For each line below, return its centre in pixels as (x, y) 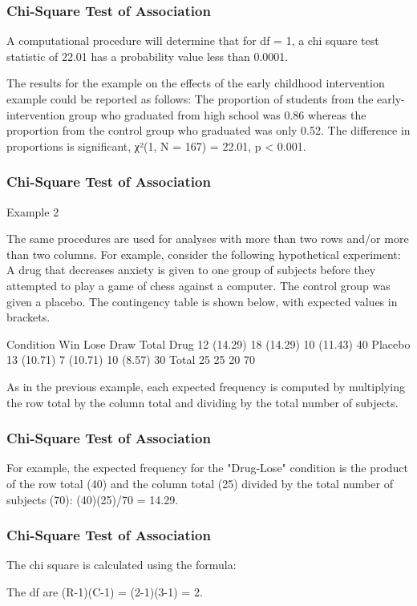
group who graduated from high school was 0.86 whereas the (217, 114)
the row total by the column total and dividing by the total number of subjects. (202, 402)
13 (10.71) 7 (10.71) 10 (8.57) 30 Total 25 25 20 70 (131, 360)
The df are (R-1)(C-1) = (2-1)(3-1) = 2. (105, 591)
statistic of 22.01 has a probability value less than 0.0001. (148, 56)
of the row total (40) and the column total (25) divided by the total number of (200, 483)
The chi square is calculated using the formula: (121, 565)
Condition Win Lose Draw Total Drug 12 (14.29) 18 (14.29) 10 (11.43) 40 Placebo (208, 343)
